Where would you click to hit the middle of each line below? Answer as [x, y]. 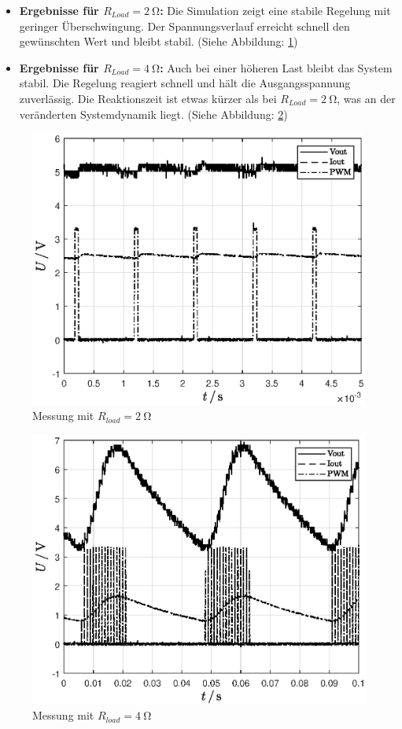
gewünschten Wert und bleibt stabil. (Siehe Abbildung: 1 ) [159, 41]
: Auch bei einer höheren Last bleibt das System [276, 67]
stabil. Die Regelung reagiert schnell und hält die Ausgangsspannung [185, 83]
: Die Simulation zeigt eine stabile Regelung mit [275, 10]
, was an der [366, 98]
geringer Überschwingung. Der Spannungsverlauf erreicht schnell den [184, 26]
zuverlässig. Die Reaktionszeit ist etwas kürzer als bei [148, 98]
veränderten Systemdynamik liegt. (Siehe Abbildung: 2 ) [153, 114]
